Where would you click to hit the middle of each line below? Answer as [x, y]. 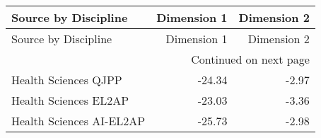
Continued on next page [250, 59]
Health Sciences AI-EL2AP [78, 121]
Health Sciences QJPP [67, 80]
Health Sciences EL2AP [70, 100]
